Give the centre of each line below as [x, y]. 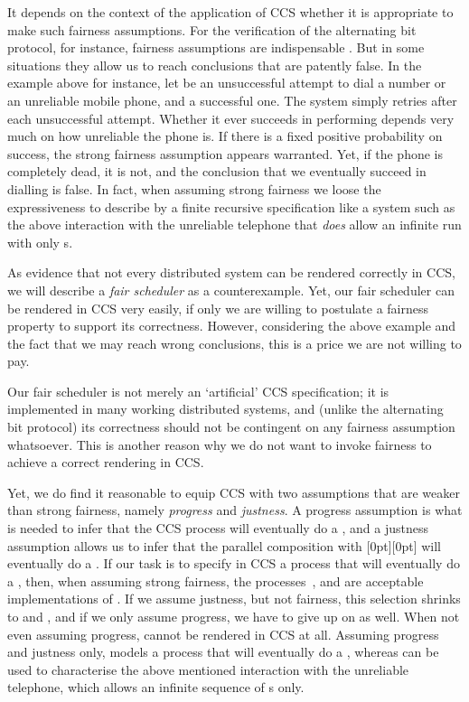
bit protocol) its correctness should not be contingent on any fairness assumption [231, 427]
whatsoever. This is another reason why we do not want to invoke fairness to [220, 444]
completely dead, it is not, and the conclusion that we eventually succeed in [217, 171]
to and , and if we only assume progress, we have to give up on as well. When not [234, 616]
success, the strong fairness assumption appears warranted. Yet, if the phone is [225, 153]
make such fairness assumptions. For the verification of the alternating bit [212, 29]
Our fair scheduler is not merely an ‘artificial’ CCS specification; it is [198, 391]
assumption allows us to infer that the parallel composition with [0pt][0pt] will [225, 545]
